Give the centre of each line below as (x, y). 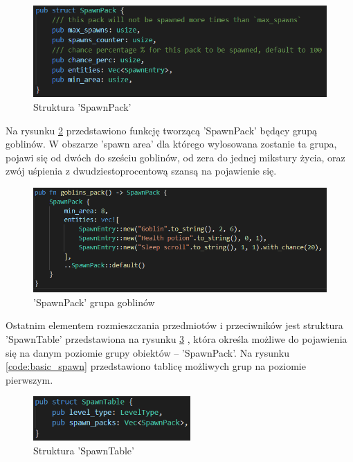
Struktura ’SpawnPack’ (82, 107)
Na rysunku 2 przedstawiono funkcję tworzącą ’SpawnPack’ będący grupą (162, 130)
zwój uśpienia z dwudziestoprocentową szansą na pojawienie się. (141, 171)
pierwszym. (29, 379)
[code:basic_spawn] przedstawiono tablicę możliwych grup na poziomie (156, 366)
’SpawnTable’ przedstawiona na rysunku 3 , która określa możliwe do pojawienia (176, 338)
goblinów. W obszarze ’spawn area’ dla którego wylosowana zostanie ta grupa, (171, 144)
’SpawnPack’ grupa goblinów (94, 302)
